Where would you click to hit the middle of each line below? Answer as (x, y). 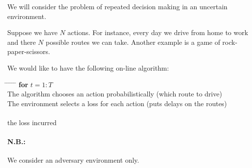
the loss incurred (32, 122)
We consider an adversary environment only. (73, 160)
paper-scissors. (29, 51)
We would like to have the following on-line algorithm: (88, 67)
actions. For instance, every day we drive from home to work (158, 32)
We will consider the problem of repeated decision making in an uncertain (117, 6)
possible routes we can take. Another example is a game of (133, 42)
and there (22, 42)
